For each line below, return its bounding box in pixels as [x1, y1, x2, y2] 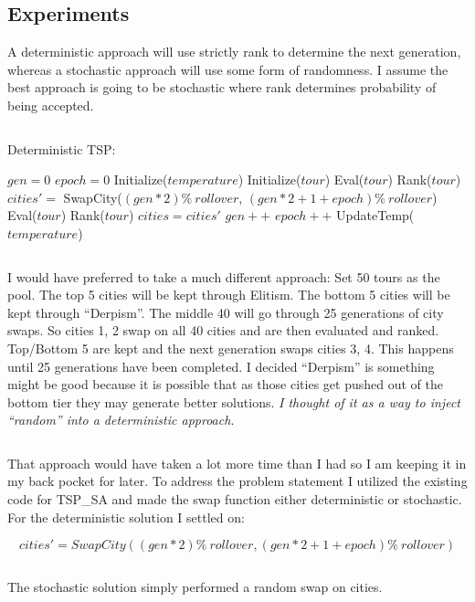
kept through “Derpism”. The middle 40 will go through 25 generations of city [7, 302, 444, 322]
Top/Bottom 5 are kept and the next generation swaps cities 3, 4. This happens [7, 338, 454, 357]
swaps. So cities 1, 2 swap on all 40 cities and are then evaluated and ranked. [7, 321, 439, 340]
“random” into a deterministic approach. [7, 410, 235, 429]
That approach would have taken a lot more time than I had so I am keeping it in [7, 453, 467, 472]
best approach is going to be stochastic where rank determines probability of [7, 78, 437, 97]
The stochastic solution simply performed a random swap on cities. [7, 577, 383, 597]
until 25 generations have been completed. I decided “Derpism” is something [7, 356, 435, 375]
